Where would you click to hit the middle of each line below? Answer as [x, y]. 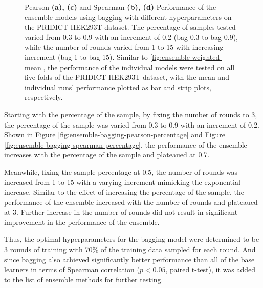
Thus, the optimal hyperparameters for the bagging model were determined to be [132, 239]
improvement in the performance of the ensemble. [82, 222]
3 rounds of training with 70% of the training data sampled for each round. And [130, 249]
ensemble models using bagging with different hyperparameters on [128, 17]
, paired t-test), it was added [211, 269]
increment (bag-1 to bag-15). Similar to [86, 57]
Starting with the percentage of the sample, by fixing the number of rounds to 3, [131, 114]
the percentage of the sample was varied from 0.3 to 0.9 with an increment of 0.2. [132, 124]
